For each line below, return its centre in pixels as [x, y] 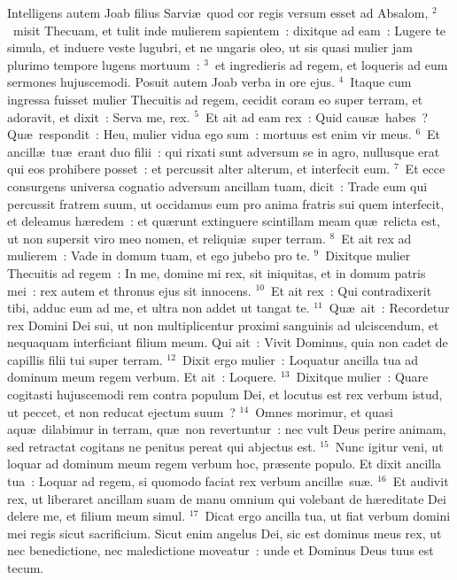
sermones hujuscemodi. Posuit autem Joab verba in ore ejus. [171, 82]
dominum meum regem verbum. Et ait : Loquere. [142, 377]
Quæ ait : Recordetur [389, 308]
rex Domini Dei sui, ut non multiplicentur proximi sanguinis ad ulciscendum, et [223, 325]
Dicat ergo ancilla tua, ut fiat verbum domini [328, 516]
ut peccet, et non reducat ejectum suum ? [121, 411]
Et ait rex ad [376, 238]
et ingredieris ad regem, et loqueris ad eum [331, 64]
